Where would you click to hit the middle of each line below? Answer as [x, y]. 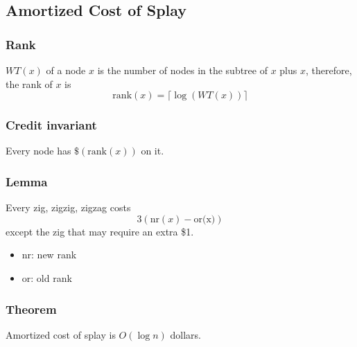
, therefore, [329, 70]
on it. [153, 151]
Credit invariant [51, 125]
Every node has [38, 151]
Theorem [31, 309]
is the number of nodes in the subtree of [182, 70]
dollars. [185, 334]
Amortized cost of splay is [61, 334]
